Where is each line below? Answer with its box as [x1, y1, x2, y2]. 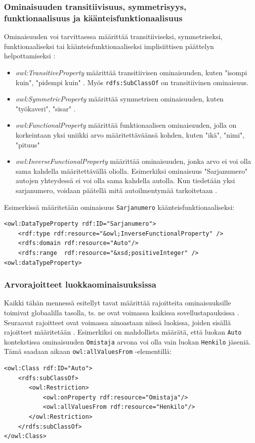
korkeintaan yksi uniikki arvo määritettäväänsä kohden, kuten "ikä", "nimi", [15, 129, 245, 140]
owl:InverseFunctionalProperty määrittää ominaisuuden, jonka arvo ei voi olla [15, 156, 252, 166]
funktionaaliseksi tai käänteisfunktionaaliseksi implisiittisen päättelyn [4, 41, 214, 51]
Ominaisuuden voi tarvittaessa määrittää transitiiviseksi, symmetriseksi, [4, 31, 223, 42]
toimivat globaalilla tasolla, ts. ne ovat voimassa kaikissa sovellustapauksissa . [4, 307, 239, 317]
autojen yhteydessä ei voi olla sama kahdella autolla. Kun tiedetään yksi [15, 175, 235, 186]
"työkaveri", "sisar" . [15, 103, 76, 113]
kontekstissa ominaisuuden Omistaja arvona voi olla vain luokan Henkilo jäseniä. [4, 336, 251, 346]
